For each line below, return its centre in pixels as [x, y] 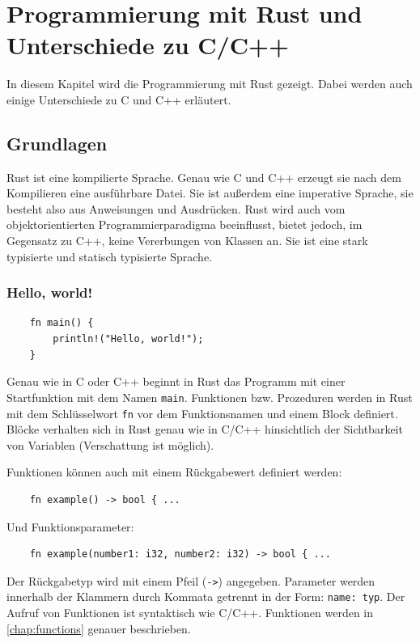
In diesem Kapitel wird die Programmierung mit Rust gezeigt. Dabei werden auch [210, 84]
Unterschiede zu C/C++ [148, 45]
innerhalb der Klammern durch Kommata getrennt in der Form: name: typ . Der [206, 596]
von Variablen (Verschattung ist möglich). [110, 444]
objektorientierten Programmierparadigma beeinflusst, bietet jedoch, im [185, 224]
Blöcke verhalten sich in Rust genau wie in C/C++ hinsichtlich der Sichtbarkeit [205, 429]
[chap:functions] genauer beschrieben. [99, 628]
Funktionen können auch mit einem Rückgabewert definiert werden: [174, 472]
